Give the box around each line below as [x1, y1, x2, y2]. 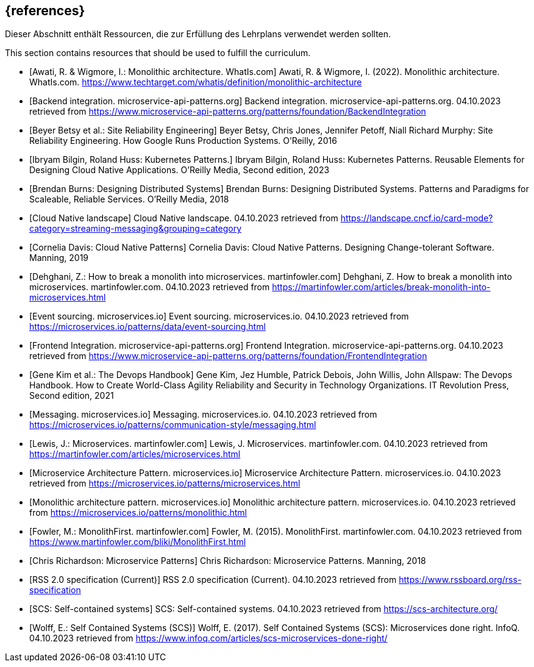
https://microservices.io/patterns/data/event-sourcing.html [29, 321, 266, 332]
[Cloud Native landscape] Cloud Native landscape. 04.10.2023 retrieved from [29, 213, 338, 224]
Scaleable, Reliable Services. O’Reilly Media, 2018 [29, 194, 229, 205]
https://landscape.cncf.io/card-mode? [340, 213, 493, 224]
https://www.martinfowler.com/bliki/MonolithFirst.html [29, 537, 246, 548]
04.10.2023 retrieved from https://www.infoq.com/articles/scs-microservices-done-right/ [29, 633, 388, 644]
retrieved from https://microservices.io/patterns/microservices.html [29, 478, 301, 489]
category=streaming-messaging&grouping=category [29, 223, 242, 234]
